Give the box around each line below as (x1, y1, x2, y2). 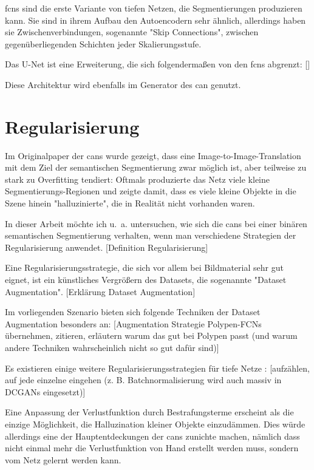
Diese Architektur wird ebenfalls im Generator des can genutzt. (5, 78, 241, 90)
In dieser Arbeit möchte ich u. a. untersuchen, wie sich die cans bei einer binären (5, 217, 307, 230)
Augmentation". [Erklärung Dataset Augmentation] (5, 285, 196, 298)
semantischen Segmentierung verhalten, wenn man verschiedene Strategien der (5, 229, 296, 242)
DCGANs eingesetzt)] (5, 385, 86, 398)
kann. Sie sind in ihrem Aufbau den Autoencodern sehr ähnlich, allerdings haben (5, 13, 306, 26)
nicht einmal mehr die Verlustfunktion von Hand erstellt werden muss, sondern (5, 441, 299, 454)
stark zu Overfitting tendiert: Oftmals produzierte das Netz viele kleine (5, 172, 270, 185)
